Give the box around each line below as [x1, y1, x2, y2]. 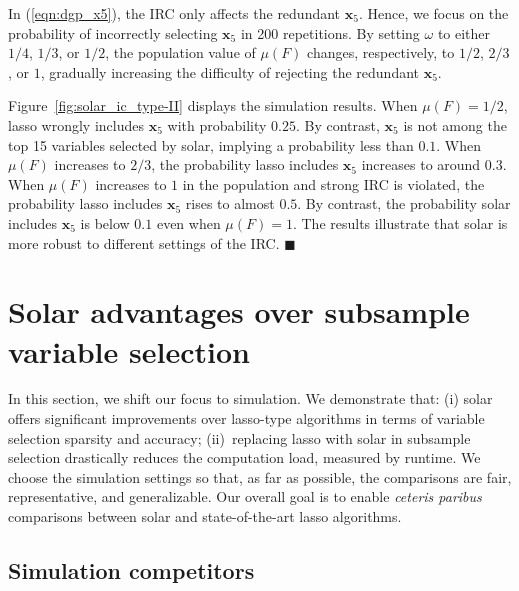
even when [156, 212, 221, 233]
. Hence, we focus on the [358, 3, 509, 23]
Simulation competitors [8, 554, 255, 585]
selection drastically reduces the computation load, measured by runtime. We [8, 447, 481, 468]
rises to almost [185, 193, 275, 214]
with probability [167, 114, 267, 135]
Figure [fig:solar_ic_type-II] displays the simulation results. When [8, 95, 418, 116]
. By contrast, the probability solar [297, 193, 511, 214]
